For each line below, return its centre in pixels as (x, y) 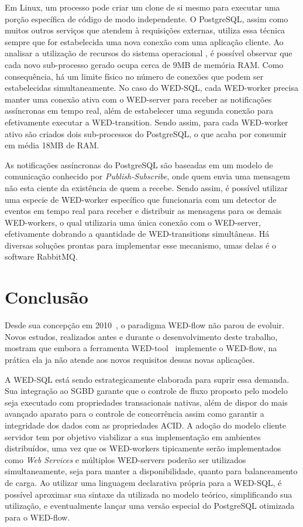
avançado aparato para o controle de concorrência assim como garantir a (135, 414)
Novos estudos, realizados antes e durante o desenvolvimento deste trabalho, (141, 336)
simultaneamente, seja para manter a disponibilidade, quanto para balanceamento (151, 471)
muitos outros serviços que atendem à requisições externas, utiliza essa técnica (145, 30)
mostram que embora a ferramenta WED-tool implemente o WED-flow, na (141, 348)
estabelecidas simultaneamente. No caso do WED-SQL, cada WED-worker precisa (151, 88)
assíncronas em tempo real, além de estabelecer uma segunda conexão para (139, 110)
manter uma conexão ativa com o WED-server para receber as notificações (138, 99)
